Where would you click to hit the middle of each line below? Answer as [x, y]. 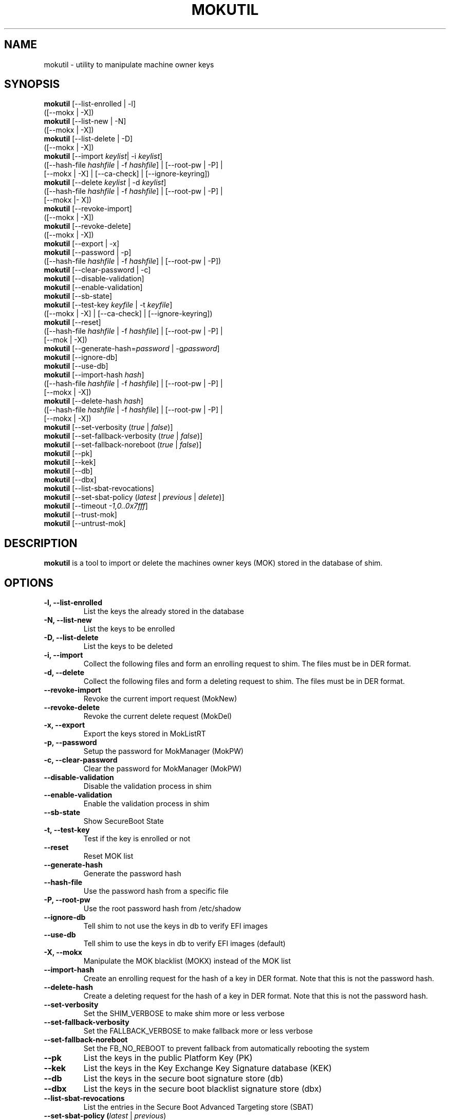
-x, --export [64, 725]
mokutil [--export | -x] [82, 244]
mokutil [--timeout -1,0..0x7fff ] [96, 506]
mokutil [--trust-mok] [80, 515]
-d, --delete [64, 673]
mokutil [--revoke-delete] [87, 226]
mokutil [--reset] [72, 322]
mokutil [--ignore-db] [81, 357]
